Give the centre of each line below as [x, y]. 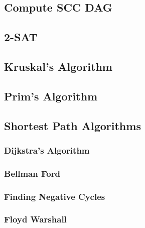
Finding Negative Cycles [55, 196]
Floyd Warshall [35, 219]
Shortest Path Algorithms [72, 125]
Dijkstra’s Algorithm [47, 150]
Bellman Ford [32, 173]
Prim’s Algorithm [51, 96]
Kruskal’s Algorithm [58, 66]
